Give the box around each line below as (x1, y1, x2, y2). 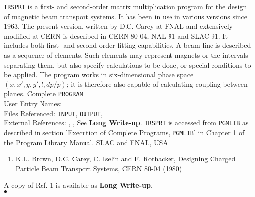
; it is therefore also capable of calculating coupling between (66, 79, 248, 89)
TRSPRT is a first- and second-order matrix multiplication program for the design (4, 1, 247, 11)
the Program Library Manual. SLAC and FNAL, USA (4, 137, 168, 147)
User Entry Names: (4, 98, 62, 109)
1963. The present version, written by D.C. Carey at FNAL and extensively (4, 21, 233, 31)
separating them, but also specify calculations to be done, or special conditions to (4, 59, 251, 70)
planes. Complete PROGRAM (4, 88, 83, 99)
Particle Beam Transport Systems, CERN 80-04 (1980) (15, 163, 182, 173)
